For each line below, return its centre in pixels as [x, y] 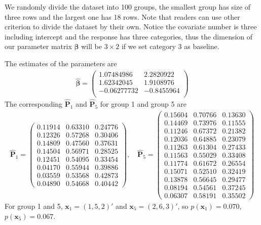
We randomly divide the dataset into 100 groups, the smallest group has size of [128, 7]
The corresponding [34, 104]
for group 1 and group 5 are [143, 104]
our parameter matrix [38, 46]
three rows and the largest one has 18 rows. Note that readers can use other [122, 16]
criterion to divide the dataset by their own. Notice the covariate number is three [131, 27]
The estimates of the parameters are [61, 63]
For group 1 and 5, [34, 206]
